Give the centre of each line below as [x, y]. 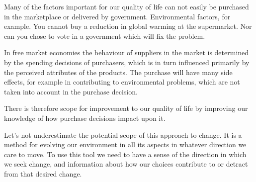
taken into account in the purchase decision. [71, 91]
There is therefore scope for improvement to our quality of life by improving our [126, 108]
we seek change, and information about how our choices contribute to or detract [126, 164]
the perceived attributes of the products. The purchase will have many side [118, 72]
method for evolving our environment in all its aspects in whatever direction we [125, 144]
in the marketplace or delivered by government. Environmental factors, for [117, 16]
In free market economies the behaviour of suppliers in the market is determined [127, 52]
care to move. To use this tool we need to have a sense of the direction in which [125, 154]
